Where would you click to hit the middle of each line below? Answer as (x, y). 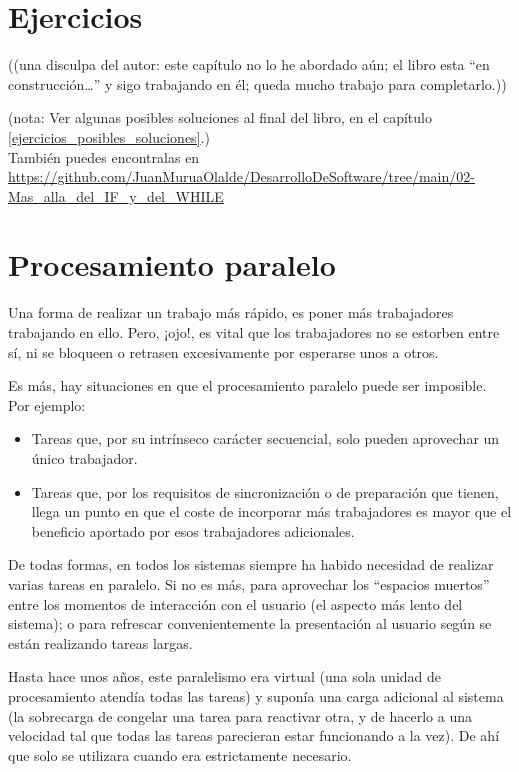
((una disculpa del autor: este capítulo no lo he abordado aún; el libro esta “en (249, 64)
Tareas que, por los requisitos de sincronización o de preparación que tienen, (265, 491)
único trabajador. (84, 457)
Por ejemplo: (47, 404)
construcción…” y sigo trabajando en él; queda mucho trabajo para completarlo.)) (257, 83)
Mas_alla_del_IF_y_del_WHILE (116, 195)
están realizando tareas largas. (100, 642)
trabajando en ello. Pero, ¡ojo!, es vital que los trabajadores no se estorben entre (254, 332)
